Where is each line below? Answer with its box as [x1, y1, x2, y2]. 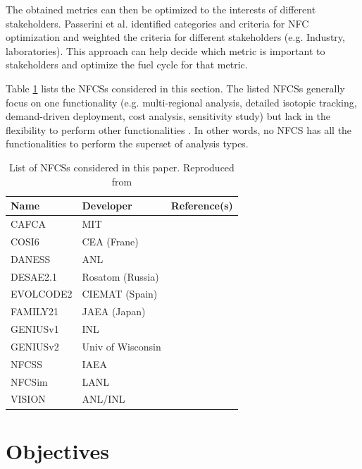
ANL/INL [82, 391, 125, 406]
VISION [11, 391, 46, 406]
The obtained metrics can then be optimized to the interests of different [6, 2, 316, 16]
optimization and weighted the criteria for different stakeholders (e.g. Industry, [6, 30, 345, 44]
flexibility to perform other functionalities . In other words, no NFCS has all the [6, 122, 352, 137]
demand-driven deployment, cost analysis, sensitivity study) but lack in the [6, 109, 330, 123]
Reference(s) [170, 198, 233, 213]
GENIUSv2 [11, 339, 59, 353]
